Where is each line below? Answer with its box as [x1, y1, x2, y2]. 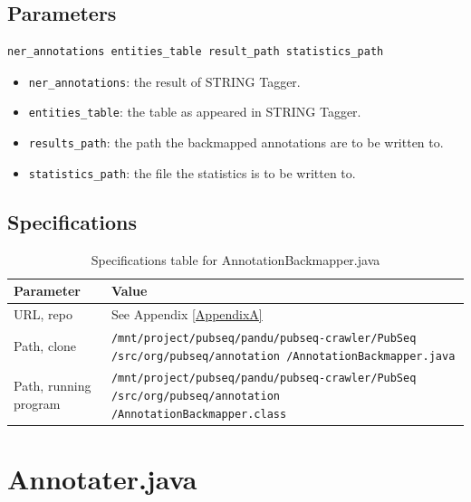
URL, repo [14, 305, 72, 324]
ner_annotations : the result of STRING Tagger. [28, 71, 301, 90]
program [14, 393, 61, 412]
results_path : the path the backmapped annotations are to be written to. [28, 133, 444, 152]
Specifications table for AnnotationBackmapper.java [91, 250, 380, 269]
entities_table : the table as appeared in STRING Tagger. [28, 102, 361, 121]
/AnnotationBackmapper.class [111, 407, 287, 421]
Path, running [14, 376, 91, 395]
